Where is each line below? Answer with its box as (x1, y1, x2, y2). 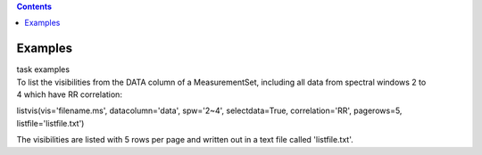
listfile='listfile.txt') (16, 118, 85, 128)
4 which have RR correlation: (16, 89, 122, 100)
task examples (16, 64, 71, 75)
